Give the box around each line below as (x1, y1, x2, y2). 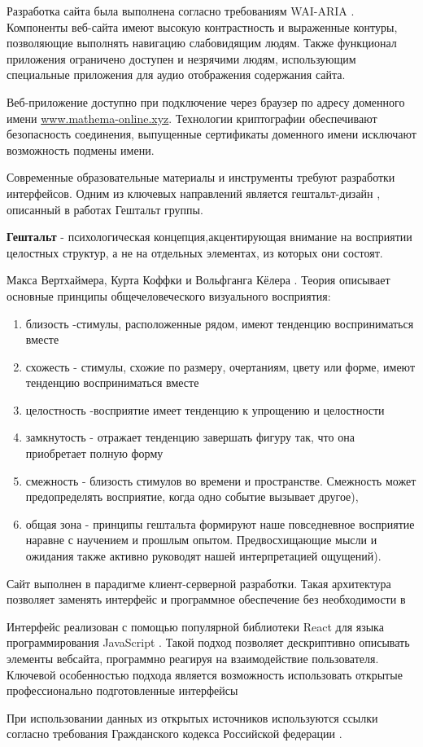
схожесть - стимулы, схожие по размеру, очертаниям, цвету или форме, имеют (25, 358, 415, 375)
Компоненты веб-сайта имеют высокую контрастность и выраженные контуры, (7, 18, 398, 35)
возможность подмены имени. (7, 141, 155, 158)
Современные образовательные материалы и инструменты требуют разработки (7, 169, 395, 186)
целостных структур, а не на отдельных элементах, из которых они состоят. (7, 244, 383, 261)
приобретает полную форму (25, 445, 164, 462)
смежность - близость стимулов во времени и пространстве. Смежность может (25, 472, 416, 489)
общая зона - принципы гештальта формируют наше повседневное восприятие (25, 515, 415, 532)
